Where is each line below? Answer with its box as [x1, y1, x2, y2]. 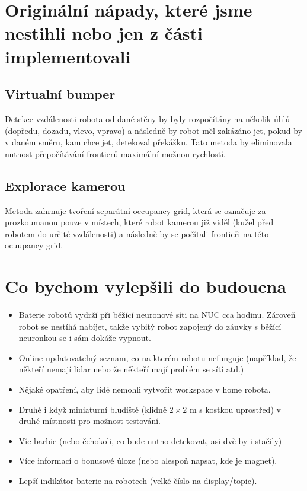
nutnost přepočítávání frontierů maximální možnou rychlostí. [5, 147, 226, 160]
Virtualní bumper [5, 85, 116, 103]
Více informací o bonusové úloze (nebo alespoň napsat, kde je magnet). [18, 454, 277, 467]
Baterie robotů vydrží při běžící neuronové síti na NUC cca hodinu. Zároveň [18, 308, 296, 321]
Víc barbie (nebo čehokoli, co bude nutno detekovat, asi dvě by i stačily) [18, 434, 282, 447]
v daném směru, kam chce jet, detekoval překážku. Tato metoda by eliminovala [5, 136, 292, 148]
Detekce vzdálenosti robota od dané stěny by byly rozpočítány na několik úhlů [5, 112, 290, 125]
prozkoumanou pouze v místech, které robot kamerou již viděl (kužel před [5, 216, 274, 228]
